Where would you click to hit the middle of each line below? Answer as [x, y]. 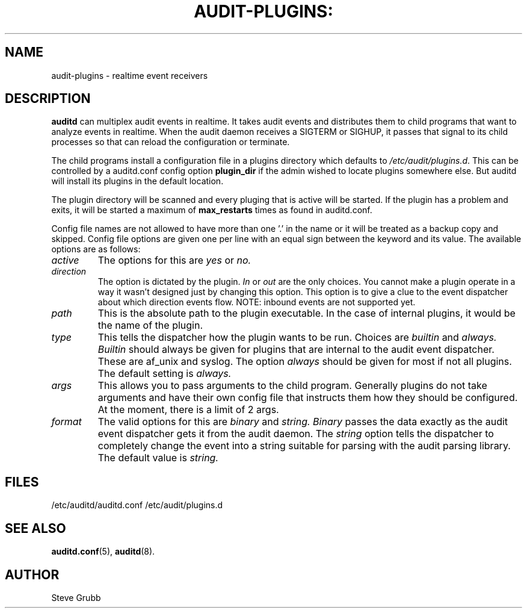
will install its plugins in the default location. [137, 181]
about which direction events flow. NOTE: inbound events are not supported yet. [257, 302]
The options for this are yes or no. [174, 260]
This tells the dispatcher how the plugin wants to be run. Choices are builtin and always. [297, 338]
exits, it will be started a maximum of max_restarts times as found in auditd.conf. [212, 210]
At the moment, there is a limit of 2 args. [188, 410]
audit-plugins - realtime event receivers [130, 75]
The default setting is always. [165, 374]
